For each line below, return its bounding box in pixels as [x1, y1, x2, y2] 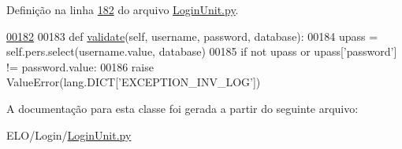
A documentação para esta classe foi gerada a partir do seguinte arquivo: [6, 100, 359, 116]
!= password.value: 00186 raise [6, 58, 154, 74]
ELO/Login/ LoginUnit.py [6, 126, 132, 143]
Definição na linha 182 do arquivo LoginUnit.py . [6, 2, 239, 17]
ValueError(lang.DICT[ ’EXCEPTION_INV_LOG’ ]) [6, 74, 261, 90]
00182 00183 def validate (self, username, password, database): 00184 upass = [6, 27, 378, 44]
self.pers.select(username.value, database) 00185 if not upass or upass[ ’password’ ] [6, 43, 397, 60]
